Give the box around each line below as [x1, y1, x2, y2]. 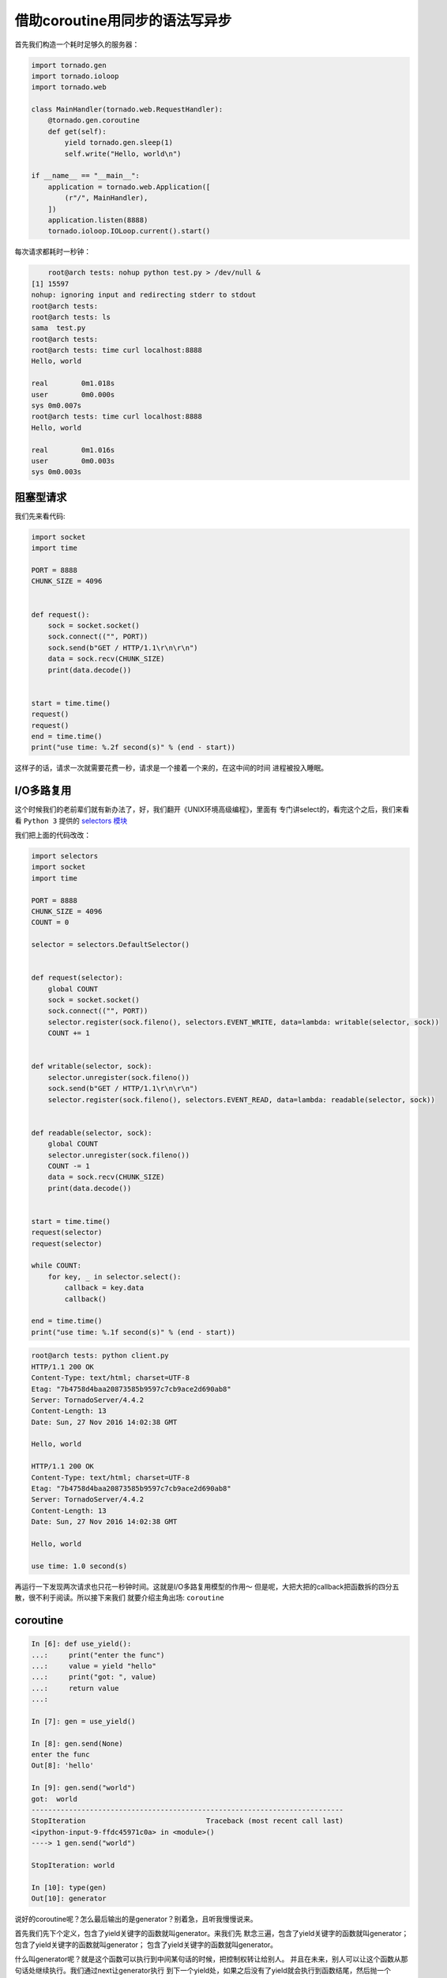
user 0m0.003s [31, 457, 115, 465]
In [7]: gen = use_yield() [31, 1717, 136, 1726]
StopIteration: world [31, 1860, 115, 1870]
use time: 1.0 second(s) [31, 1561, 128, 1571]
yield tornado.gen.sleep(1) [64, 138, 174, 147]
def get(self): [47, 127, 107, 136]
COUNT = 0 [31, 918, 69, 927]
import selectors [31, 851, 99, 860]
